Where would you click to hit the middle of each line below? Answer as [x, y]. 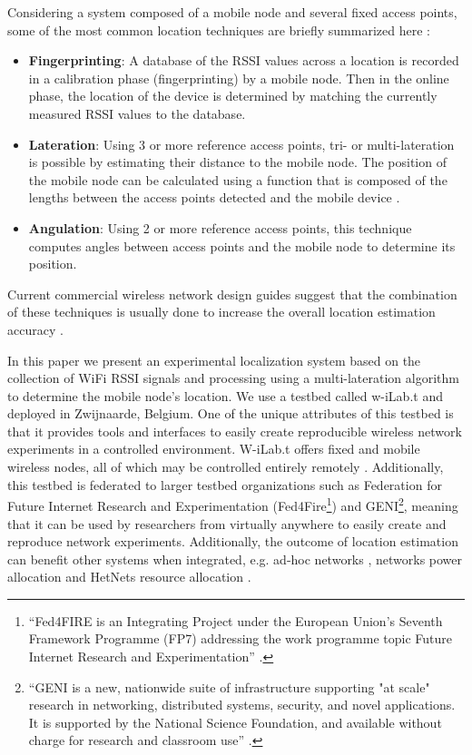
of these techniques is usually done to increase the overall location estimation [221, 312]
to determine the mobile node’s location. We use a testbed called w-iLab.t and [225, 395]
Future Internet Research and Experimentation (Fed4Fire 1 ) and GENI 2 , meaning [233, 504]
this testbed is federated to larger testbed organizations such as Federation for [225, 484]
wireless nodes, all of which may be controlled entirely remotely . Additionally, [226, 467]
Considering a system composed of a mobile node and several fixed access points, [232, 12]
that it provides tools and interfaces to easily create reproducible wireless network [235, 431]
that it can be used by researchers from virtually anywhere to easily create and [227, 523]
